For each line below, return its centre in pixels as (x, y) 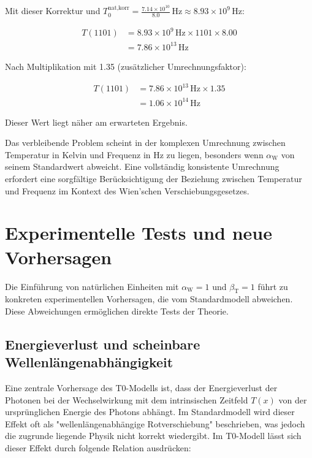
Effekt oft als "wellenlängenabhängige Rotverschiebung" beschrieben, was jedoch (155, 423)
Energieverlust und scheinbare (103, 344)
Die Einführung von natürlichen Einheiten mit (92, 286)
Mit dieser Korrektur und (53, 11)
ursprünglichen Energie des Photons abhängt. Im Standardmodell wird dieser (150, 412)
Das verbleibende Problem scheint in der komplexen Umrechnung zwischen (145, 143)
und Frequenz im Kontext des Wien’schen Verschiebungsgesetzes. (127, 190)
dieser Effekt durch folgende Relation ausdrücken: (98, 448)
